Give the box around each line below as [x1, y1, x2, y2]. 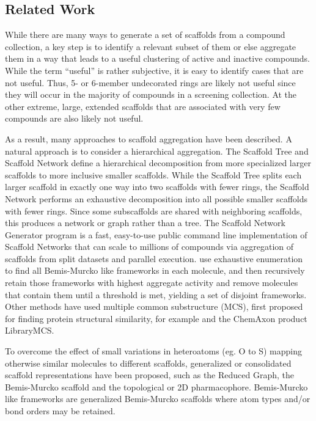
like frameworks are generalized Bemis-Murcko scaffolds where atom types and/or [5, 392, 310, 405]
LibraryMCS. [5, 324, 54, 337]
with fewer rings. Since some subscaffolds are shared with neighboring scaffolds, [5, 204, 303, 217]
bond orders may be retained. [5, 405, 116, 417]
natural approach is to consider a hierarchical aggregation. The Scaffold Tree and [5, 144, 309, 157]
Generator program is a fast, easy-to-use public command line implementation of [5, 228, 307, 241]
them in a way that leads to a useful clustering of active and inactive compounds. [5, 52, 310, 65]
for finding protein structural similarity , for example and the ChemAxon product [5, 312, 307, 324]
